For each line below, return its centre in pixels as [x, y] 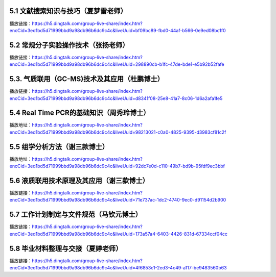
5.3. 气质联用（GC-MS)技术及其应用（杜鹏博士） [87, 79]
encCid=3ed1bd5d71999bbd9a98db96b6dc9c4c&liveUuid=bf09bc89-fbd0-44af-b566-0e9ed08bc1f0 [118, 30]
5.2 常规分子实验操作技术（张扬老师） [69, 45]
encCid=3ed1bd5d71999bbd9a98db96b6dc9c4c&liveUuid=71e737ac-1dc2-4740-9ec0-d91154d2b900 [118, 200]
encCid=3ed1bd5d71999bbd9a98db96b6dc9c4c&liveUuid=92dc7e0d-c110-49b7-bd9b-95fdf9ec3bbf [117, 166]
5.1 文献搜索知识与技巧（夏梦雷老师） [68, 11]
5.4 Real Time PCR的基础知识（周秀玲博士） [80, 113]
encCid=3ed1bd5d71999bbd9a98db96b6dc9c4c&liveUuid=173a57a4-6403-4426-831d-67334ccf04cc [118, 234]
